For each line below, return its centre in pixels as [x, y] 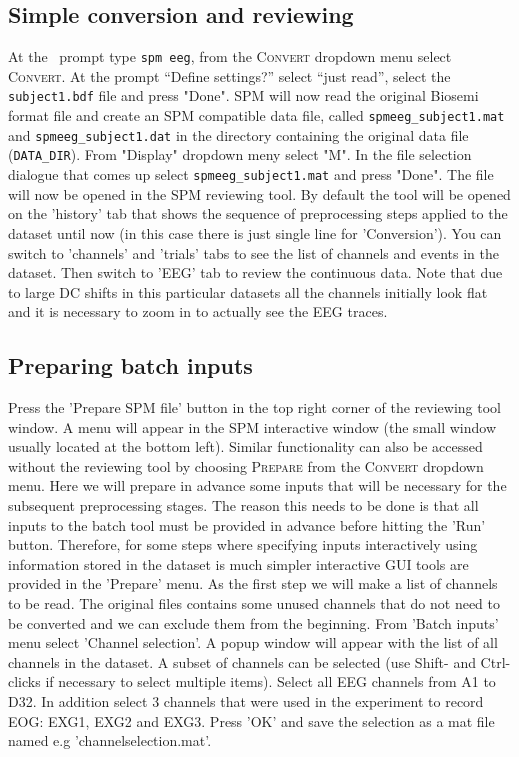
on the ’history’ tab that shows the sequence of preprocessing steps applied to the [258, 213]
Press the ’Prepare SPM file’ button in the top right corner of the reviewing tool [254, 407]
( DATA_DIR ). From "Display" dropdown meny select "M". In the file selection [240, 154]
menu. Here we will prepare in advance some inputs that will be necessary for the [257, 485]
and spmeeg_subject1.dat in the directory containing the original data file [238, 134]
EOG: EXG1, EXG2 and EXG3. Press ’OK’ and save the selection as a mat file [251, 720]
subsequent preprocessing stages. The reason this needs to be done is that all [243, 505]
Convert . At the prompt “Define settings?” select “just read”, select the [229, 75]
